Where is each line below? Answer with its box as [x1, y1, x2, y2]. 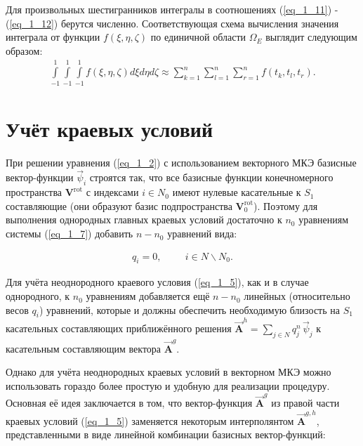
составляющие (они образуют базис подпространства [6, 198, 232, 213]
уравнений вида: [167, 226, 237, 241]
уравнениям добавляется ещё [86, 289, 210, 303]
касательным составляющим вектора [6, 341, 161, 355]
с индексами [86, 185, 139, 199]
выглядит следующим [265, 29, 357, 44]
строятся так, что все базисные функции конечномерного [89, 170, 334, 185]
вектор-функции [6, 170, 74, 185]
